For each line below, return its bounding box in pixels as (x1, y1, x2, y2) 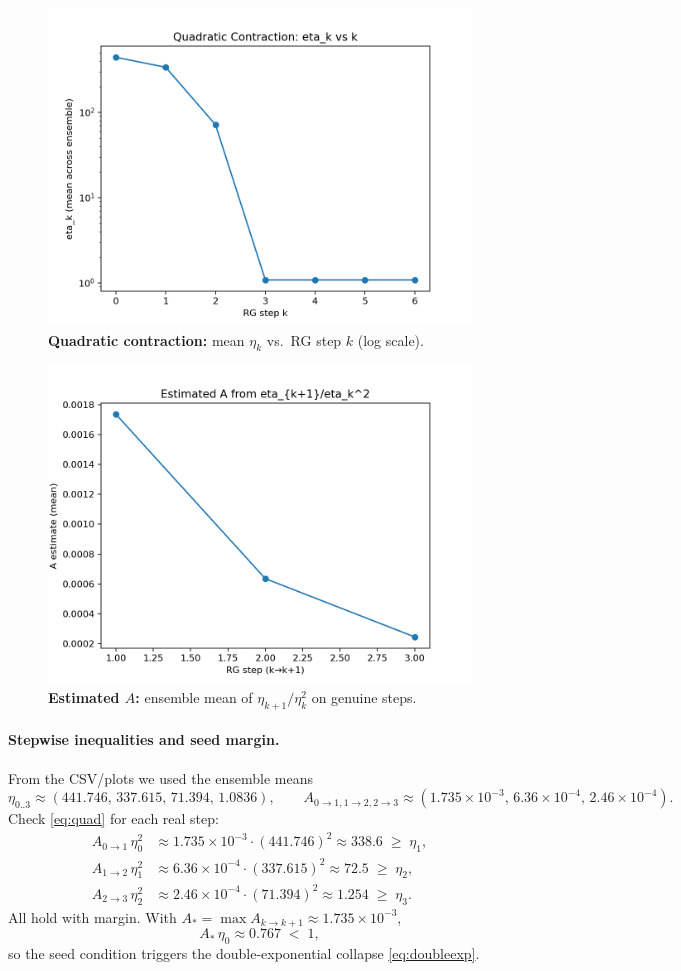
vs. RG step (266, 329, 342, 350)
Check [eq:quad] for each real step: (8, 808, 219, 829)
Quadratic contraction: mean (48, 329, 245, 350)
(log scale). (357, 329, 424, 350)
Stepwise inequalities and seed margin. (8, 729, 280, 750)
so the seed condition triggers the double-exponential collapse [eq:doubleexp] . (8, 943, 480, 963)
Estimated (48, 686, 120, 707)
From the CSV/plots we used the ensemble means (8, 767, 313, 788)
